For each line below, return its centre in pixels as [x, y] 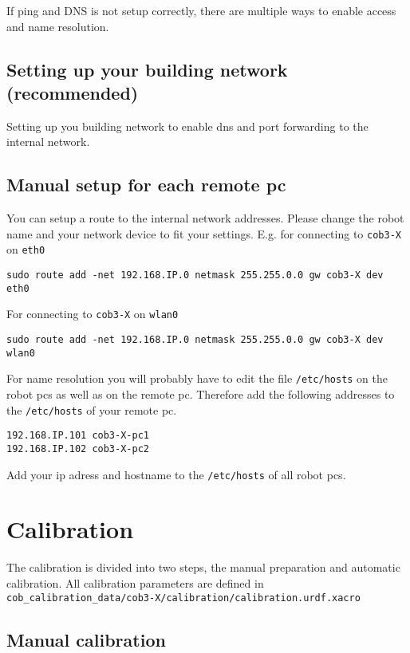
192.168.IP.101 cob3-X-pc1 [78, 436]
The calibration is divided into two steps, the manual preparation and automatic [203, 567]
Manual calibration [86, 639]
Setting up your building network [147, 69]
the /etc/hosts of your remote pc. [92, 409]
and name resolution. [58, 26]
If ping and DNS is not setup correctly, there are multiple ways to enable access [201, 10]
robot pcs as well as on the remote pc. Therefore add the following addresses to [201, 394]
